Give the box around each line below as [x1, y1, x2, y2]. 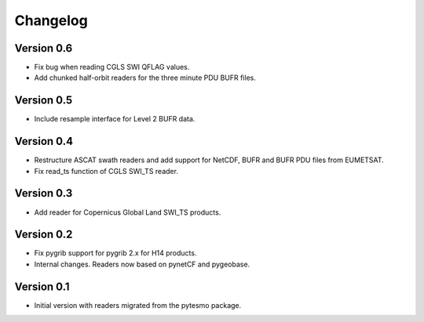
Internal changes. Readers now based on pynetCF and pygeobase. [34, 259, 250, 269]
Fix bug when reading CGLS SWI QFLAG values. [34, 63, 190, 72]
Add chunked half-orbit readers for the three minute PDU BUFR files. [34, 73, 257, 82]
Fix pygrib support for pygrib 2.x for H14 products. [34, 248, 197, 258]
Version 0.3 [14, 186, 73, 200]
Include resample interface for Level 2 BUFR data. [34, 114, 196, 124]
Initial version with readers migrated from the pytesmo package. [34, 300, 242, 309]
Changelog [14, 12, 88, 29]
